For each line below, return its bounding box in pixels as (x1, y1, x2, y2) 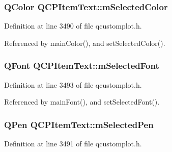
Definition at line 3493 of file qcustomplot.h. (4, 79, 142, 90)
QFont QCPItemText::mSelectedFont (4, 59, 159, 72)
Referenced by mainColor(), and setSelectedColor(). (4, 37, 165, 48)
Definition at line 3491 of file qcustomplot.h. (4, 138, 142, 149)
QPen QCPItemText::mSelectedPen (4, 118, 154, 131)
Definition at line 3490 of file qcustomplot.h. (4, 20, 142, 31)
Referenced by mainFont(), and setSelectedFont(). (4, 96, 160, 107)
